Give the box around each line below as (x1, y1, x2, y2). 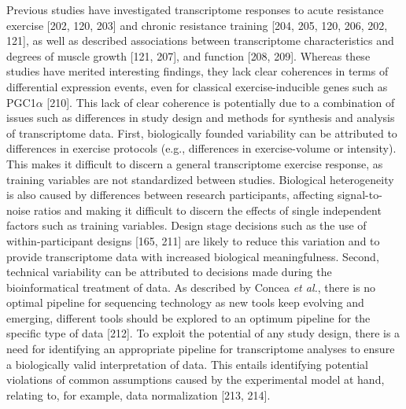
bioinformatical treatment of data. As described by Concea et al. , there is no (6, 278, 376, 295)
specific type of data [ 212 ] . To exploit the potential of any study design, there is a (6, 325, 400, 341)
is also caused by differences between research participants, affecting (6, 186, 334, 203)
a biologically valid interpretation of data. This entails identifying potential (6, 356, 368, 372)
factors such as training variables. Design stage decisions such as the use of (6, 217, 367, 234)
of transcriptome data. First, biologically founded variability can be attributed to (6, 124, 397, 141)
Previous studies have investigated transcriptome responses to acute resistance (6, 2, 384, 17)
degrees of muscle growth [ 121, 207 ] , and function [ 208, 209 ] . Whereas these (6, 47, 371, 64)
